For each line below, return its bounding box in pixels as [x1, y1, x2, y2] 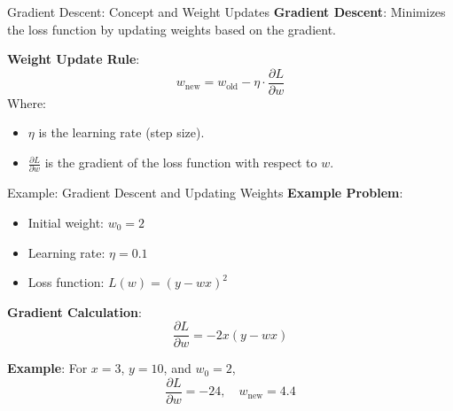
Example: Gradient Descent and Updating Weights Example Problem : [7, 183, 403, 202]
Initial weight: [27, 213, 104, 231]
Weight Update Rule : [7, 50, 140, 68]
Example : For [7, 359, 88, 377]
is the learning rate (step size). [38, 123, 205, 142]
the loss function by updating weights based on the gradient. [7, 19, 336, 38]
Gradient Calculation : [7, 302, 142, 321]
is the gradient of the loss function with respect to [44, 153, 317, 172]
